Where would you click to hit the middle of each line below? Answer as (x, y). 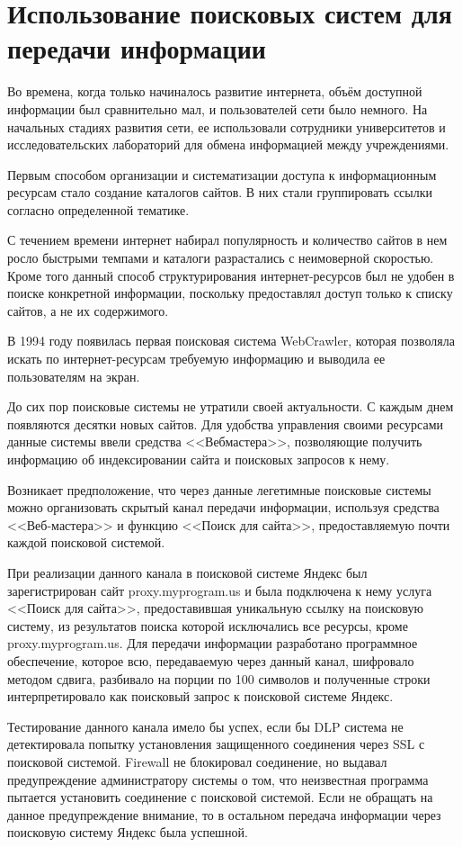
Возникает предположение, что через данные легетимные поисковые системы (219, 489)
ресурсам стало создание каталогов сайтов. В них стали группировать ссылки (220, 192)
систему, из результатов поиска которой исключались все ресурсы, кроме (208, 625)
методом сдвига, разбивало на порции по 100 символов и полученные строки (219, 678)
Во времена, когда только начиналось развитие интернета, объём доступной (215, 91)
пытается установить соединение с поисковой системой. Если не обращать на (220, 797)
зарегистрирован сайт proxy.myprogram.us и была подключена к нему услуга (220, 590)
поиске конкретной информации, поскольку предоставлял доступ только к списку (230, 293)
